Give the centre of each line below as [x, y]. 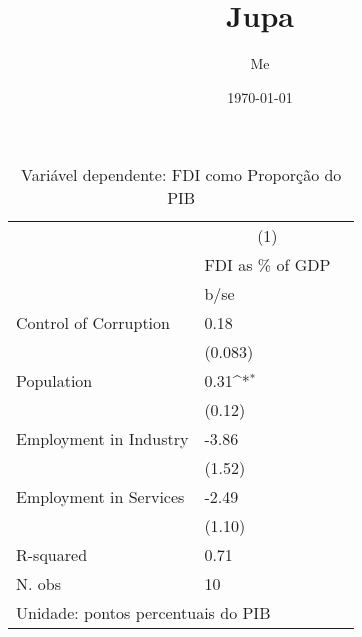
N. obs [38, 584]
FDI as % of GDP [267, 265]
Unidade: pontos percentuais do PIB [143, 613]
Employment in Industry [102, 439]
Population [54, 381]
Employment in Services [100, 497]
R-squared [52, 555]
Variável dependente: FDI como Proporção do [181, 175]
